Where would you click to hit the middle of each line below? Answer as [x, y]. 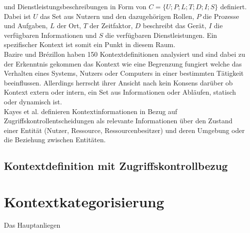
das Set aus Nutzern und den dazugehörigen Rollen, [117, 16]
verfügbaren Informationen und [50, 35]
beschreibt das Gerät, [175, 25]
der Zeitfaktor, [111, 25]
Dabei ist [17, 16]
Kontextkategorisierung [84, 201]
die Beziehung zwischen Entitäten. [55, 140]
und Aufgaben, [26, 25]
